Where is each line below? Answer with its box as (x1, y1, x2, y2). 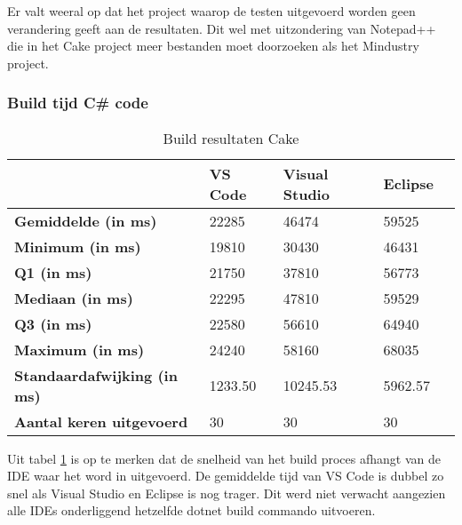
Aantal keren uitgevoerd (14, 410, 188, 432)
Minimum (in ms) (14, 235, 141, 257)
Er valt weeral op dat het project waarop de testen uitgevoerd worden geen (7, 2, 416, 20)
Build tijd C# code (7, 91, 148, 114)
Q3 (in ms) (14, 313, 92, 334)
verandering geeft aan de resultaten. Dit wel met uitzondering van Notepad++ (7, 19, 436, 37)
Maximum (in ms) (14, 338, 145, 360)
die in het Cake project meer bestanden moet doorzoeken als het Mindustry (7, 36, 419, 55)
